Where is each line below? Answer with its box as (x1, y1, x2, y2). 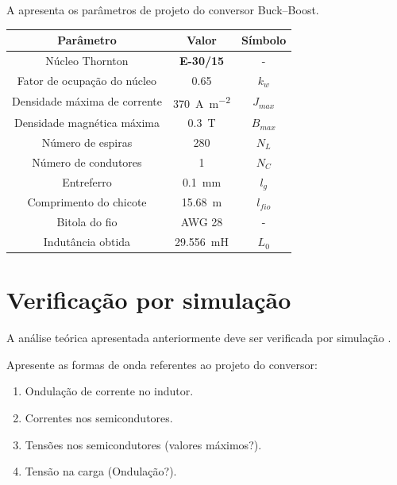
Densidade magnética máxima (13, 114, 160, 131)
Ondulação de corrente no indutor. (25, 383, 194, 399)
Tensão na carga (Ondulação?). (25, 463, 177, 479)
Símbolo (241, 32, 287, 48)
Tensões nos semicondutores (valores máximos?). (25, 436, 262, 452)
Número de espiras (41, 133, 133, 150)
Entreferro (62, 174, 112, 191)
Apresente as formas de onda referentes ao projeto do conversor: (6, 356, 318, 372)
